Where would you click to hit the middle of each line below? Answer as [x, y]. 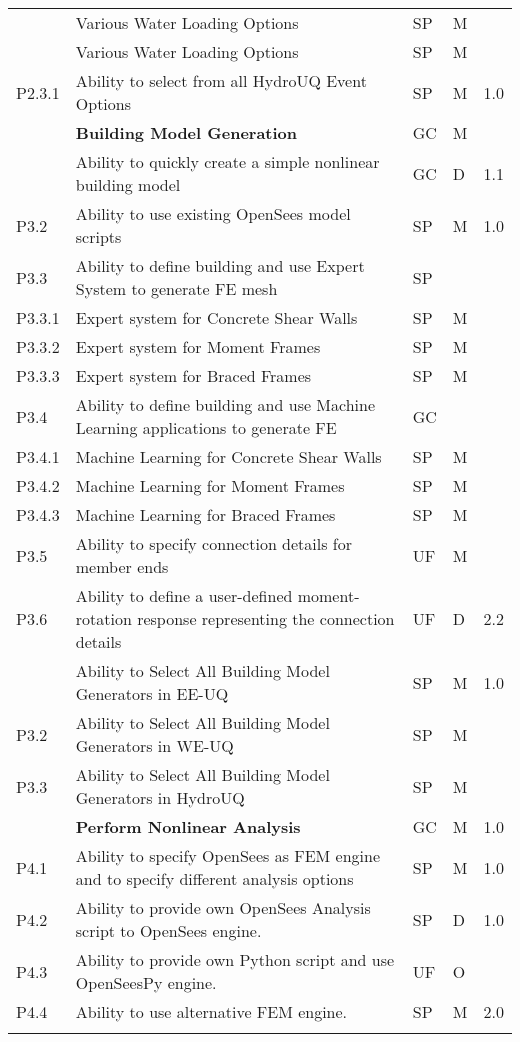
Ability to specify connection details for [214, 543]
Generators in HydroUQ [160, 797]
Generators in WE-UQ [154, 745]
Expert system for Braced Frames [193, 375]
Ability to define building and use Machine [225, 404]
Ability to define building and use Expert [220, 265]
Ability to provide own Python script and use [235, 959]
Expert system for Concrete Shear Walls [216, 317]
